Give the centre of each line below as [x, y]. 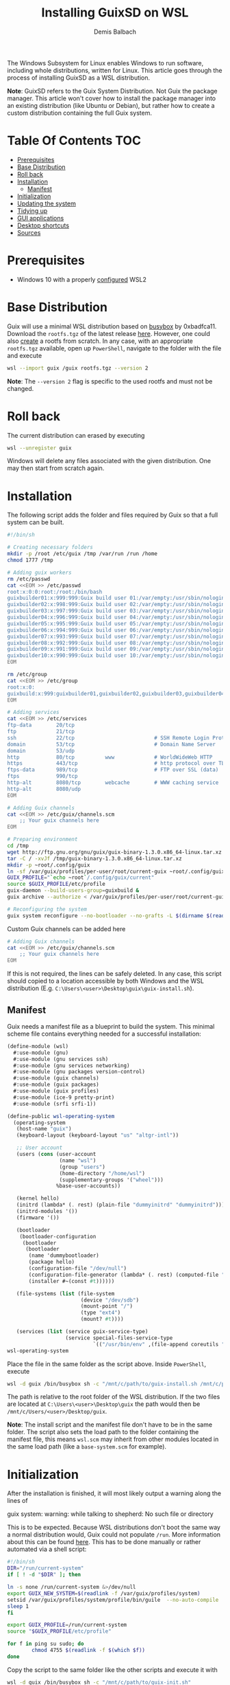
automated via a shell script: [47, 1549]
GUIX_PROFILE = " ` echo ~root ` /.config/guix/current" [81, 878]
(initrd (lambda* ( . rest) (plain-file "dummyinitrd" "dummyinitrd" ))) [120, 1205]
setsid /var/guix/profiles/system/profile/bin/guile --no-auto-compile [113, 1600]
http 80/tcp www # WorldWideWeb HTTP [110, 757]
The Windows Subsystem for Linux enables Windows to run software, [105, 63]
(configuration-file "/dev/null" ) [78, 1269]
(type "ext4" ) [101, 1313]
